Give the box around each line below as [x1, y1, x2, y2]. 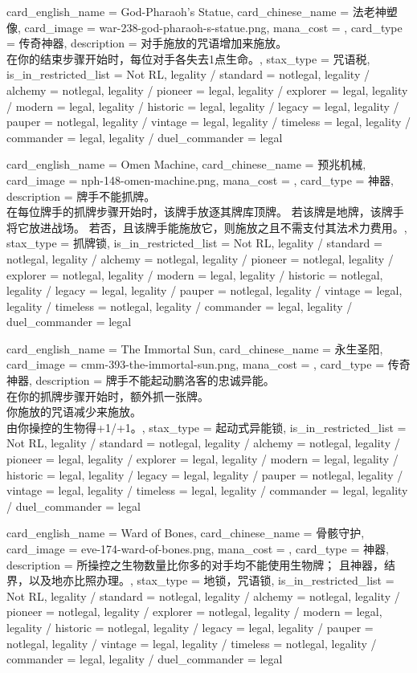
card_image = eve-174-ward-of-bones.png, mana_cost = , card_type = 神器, [6, 540, 389, 557]
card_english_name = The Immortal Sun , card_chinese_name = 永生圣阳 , [6, 340, 383, 357]
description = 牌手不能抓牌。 [6, 187, 156, 204]
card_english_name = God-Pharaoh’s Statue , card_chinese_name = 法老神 [6, 3, 386, 19]
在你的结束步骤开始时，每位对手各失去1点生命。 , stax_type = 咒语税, [6, 50, 370, 67]
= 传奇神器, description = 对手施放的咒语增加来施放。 [6, 35, 288, 51]
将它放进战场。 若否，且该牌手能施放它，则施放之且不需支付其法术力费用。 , [6, 218, 407, 235]
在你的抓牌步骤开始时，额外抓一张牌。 [6, 387, 209, 404]
